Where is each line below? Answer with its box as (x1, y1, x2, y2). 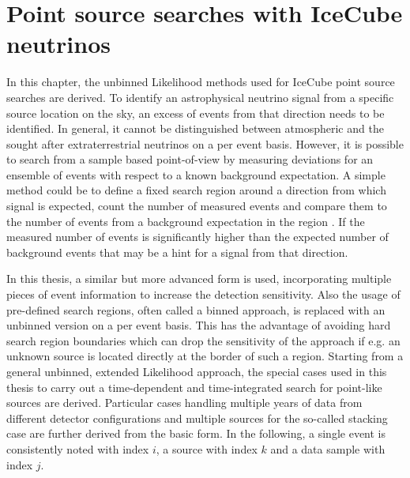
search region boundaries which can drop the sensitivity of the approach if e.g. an (6, 332, 401, 348)
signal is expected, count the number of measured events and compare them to (6, 198, 387, 214)
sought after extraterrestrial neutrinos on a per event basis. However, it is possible (6, 135, 404, 152)
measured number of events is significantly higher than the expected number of (6, 228, 389, 245)
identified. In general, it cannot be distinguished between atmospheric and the (6, 120, 384, 137)
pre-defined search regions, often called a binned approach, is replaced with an (6, 301, 386, 318)
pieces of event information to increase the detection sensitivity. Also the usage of (6, 286, 401, 303)
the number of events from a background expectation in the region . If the (6, 213, 365, 229)
